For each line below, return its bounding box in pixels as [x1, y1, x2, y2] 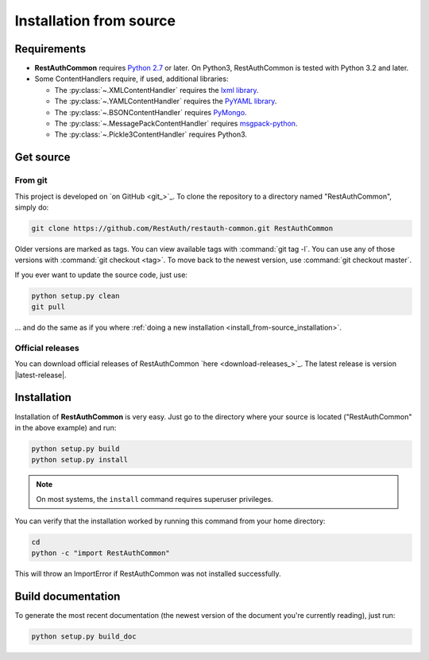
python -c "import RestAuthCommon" [31, 549, 170, 558]
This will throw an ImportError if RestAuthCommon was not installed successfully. [14, 569, 281, 579]
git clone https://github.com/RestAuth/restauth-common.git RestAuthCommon [31, 223, 334, 233]
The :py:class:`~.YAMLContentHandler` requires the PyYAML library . [54, 96, 277, 106]
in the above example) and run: [14, 423, 117, 432]
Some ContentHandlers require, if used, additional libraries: [34, 74, 229, 83]
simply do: [14, 203, 49, 212]
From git [14, 175, 48, 186]
